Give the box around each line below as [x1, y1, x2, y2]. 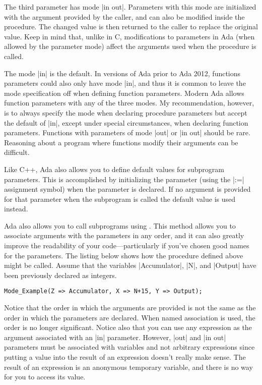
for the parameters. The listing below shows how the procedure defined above [4, 250, 243, 260]
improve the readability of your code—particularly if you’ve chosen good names [4, 240, 249, 251]
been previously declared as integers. [4, 269, 117, 280]
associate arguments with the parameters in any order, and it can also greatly [4, 230, 244, 241]
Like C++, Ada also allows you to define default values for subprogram [4, 163, 224, 174]
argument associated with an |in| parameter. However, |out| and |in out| [4, 332, 226, 342]
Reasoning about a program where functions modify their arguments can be [4, 137, 238, 147]
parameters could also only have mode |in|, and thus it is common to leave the [4, 78, 246, 88]
